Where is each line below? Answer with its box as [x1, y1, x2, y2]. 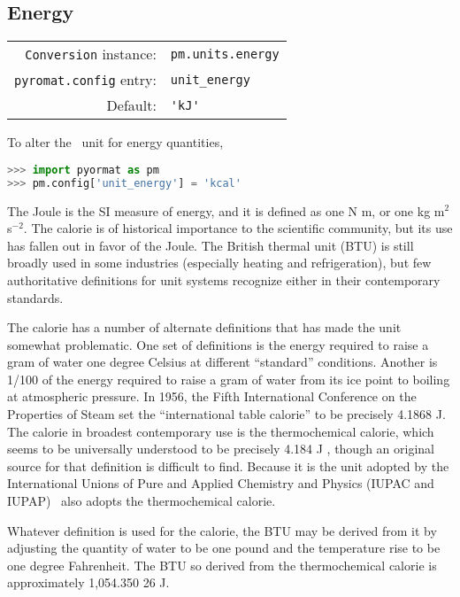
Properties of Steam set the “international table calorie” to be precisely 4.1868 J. [7, 405, 446, 423]
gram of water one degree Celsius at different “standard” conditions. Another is [7, 353, 438, 371]
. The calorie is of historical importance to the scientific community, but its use [23, 219, 453, 237]
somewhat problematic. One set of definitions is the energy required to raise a [7, 335, 429, 353]
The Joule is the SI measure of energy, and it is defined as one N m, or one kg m [7, 201, 445, 220]
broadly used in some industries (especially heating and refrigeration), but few [7, 253, 432, 272]
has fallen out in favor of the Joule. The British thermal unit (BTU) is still [7, 236, 414, 254]
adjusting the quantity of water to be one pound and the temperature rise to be [7, 539, 441, 557]
